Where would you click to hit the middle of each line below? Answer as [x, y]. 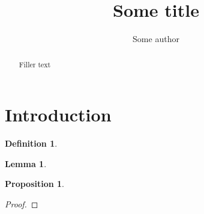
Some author [156, 39]
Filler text [35, 64]
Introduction [58, 115]
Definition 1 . [31, 143]
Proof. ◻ [22, 203]
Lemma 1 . [26, 163]
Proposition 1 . [34, 184]
